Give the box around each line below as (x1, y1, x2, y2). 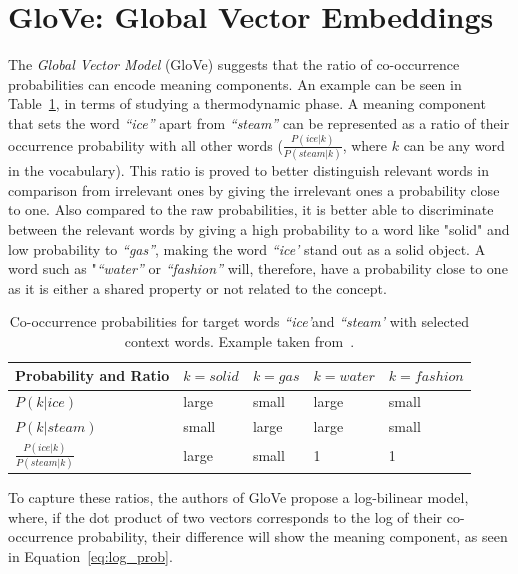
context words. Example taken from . (124, 330, 355, 351)
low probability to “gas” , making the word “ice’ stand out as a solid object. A (8, 238, 486, 259)
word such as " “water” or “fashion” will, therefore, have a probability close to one (8, 258, 508, 279)
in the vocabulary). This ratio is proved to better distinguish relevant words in (8, 160, 489, 181)
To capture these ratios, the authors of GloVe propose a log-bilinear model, (8, 487, 469, 508)
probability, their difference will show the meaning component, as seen (77, 526, 508, 547)
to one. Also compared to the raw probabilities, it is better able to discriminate (8, 199, 494, 220)
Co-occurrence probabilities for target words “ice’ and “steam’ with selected (9, 311, 470, 332)
